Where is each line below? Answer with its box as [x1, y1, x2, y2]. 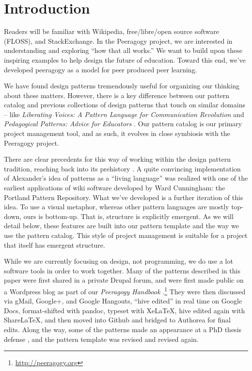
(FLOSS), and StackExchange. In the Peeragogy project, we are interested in [4, 35, 233, 46]
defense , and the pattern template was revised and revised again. [4, 334, 199, 344]
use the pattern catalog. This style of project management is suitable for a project [4, 230, 248, 240]
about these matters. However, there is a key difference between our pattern [4, 90, 230, 100]
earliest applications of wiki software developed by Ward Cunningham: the [4, 183, 225, 193]
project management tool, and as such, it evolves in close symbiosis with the [4, 128, 230, 138]
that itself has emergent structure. [4, 239, 105, 250]
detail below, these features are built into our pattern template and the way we [4, 220, 239, 231]
